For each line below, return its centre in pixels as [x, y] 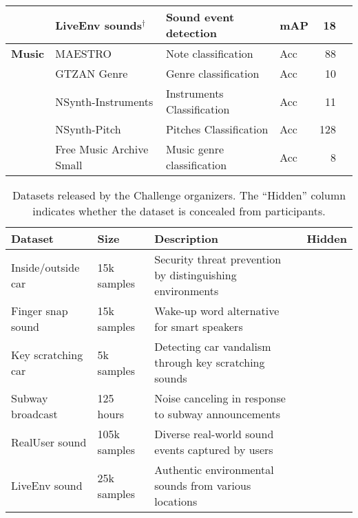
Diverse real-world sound [214, 434]
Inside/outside [45, 267]
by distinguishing [196, 275]
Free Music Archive [102, 149]
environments [187, 291]
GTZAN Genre [92, 73]
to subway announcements [218, 414]
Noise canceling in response [220, 398]
